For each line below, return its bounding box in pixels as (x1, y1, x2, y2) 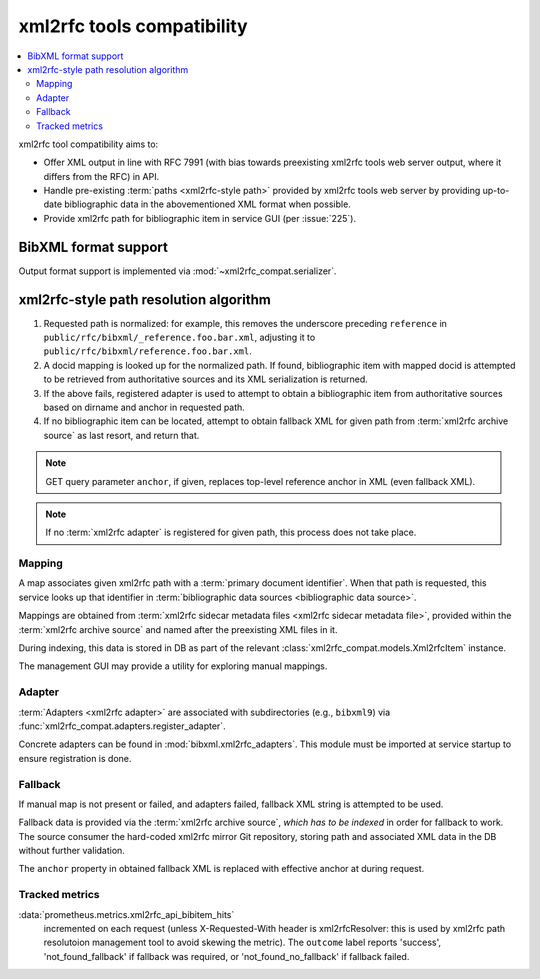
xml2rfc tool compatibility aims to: (18, 138, 159, 150)
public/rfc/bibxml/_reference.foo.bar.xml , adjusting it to (43, 331, 316, 344)
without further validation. (18, 845, 125, 857)
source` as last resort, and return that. (43, 429, 200, 441)
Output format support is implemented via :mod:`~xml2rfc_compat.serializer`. (18, 265, 337, 277)
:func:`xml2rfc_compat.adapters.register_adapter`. (18, 720, 226, 732)
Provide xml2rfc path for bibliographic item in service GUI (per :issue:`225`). (43, 212, 357, 224)
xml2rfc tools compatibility (18, 15, 249, 37)
